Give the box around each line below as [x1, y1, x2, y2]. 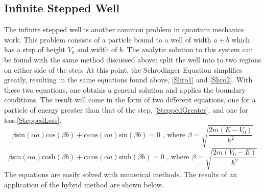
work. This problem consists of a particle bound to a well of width [4, 34, 211, 45]
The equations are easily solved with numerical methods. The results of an [4, 169, 237, 180]
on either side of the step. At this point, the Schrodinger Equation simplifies [4, 64, 243, 75]
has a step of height [4, 44, 65, 55]
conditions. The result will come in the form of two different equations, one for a [4, 94, 256, 105]
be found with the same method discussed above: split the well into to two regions [4, 54, 261, 65]
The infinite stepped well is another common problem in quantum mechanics [4, 24, 244, 35]
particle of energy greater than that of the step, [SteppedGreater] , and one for [4, 104, 248, 115]
